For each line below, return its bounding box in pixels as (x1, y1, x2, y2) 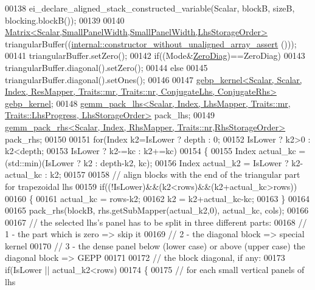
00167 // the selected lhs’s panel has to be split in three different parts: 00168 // (5, 215, 307, 228)
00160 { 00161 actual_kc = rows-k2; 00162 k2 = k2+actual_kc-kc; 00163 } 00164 (5, 192, 310, 204)
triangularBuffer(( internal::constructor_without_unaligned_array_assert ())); (5, 37, 297, 50)
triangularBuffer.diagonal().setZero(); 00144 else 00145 (5, 61, 208, 73)
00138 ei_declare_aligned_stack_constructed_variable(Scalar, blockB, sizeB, (5, 2, 295, 14)
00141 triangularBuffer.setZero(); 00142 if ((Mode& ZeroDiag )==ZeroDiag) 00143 (5, 49, 305, 62)
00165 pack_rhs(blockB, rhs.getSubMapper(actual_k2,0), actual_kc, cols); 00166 (5, 204, 309, 217)
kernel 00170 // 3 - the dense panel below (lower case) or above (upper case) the (5, 239, 305, 252)
